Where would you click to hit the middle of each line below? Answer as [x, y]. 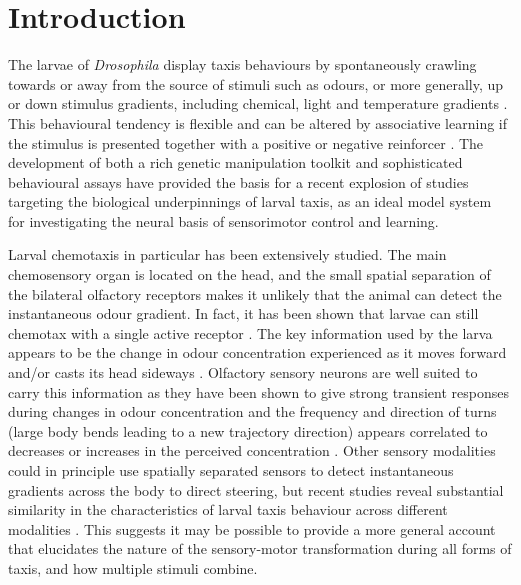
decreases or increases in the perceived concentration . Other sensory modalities [252, 450]
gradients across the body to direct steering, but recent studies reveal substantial [256, 489]
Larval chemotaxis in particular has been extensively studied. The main [227, 254]
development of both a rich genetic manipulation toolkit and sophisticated [235, 162]
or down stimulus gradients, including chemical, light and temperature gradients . [258, 103]
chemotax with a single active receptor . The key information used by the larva [250, 332]
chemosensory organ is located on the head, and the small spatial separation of [249, 274]
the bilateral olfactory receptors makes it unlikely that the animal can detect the [255, 293]
